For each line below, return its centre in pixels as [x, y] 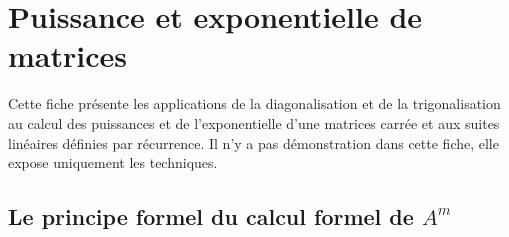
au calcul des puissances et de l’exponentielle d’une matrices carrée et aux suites [254, 122]
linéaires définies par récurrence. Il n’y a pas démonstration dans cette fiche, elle [253, 142]
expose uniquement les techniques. [113, 162]
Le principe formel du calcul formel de [211, 216]
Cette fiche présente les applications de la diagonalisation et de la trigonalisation [254, 103]
